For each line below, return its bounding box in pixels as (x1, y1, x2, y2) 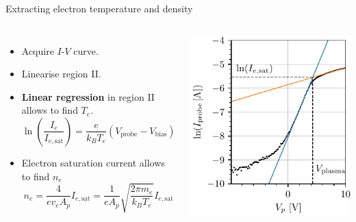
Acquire (21, 43, 54, 58)
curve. (73, 43, 99, 58)
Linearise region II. (21, 66, 101, 81)
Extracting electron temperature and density (5, 1, 193, 15)
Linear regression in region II (21, 89, 155, 103)
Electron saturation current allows (21, 155, 165, 169)
